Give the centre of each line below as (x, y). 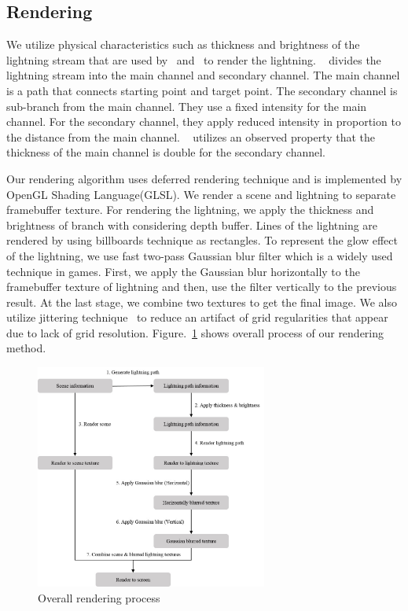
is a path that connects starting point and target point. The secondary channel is (202, 90)
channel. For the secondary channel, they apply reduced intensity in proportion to (204, 121)
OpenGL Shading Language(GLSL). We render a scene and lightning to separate (201, 194)
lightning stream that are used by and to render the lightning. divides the (194, 59)
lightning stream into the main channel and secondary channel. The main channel (203, 75)
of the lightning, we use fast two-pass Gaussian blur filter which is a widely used (200, 255)
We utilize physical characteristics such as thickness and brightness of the (183, 44)
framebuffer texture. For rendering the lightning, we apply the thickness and (190, 210)
